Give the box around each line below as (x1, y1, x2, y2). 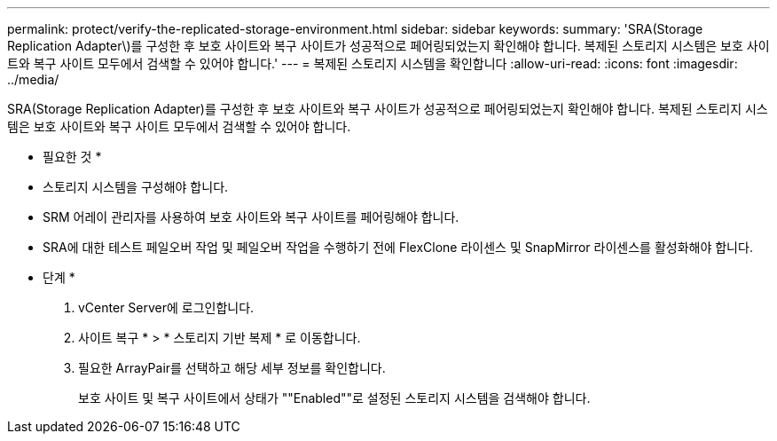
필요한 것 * (43, 149, 102, 164)
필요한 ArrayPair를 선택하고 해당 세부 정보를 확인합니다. (78, 360, 386, 375)
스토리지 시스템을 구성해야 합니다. (43, 179, 229, 194)
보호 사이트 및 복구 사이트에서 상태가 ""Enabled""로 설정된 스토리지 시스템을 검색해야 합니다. (78, 390, 591, 406)
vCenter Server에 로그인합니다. (78, 300, 255, 315)
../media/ (7, 72, 59, 87)
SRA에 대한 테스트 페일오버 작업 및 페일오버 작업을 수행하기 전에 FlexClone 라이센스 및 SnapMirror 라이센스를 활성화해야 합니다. (43, 240, 753, 255)
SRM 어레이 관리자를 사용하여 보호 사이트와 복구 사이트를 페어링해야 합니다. (43, 209, 459, 224)
